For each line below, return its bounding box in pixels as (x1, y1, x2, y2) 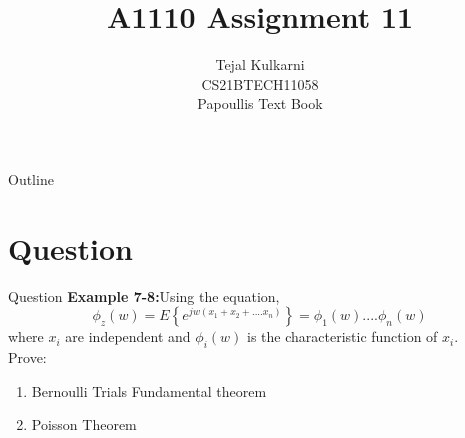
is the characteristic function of (246, 326, 438, 347)
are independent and (65, 326, 191, 347)
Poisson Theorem (31, 414, 137, 435)
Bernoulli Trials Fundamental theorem (31, 380, 267, 401)
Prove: (8, 347, 47, 368)
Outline (8, 168, 54, 189)
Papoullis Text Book (197, 93, 323, 114)
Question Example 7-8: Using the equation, (8, 285, 280, 306)
